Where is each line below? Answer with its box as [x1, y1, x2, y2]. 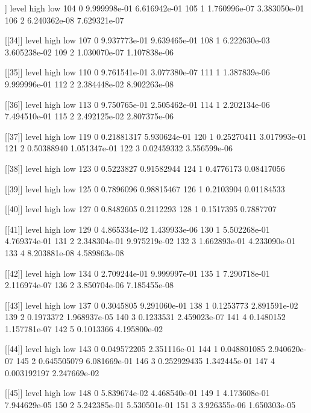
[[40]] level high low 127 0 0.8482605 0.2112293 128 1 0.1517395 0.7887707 [5, 203, 277, 215]
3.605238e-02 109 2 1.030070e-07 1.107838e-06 [5, 45, 174, 58]
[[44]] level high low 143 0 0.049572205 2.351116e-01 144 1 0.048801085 [5, 342, 266, 355]
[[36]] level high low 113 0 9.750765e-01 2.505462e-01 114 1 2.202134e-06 [5, 98, 270, 110]
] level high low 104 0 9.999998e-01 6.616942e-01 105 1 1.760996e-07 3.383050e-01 [5, 2, 304, 14]
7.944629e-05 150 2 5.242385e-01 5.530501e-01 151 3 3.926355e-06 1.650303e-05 [5, 398, 296, 411]
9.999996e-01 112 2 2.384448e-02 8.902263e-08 [5, 77, 174, 90]
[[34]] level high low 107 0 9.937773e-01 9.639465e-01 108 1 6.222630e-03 [5, 34, 270, 46]
